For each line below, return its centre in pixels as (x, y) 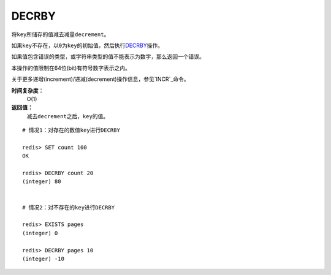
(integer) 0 (40, 233)
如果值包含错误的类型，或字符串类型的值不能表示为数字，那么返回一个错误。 (108, 57)
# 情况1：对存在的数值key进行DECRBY (71, 130)
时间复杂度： (28, 90)
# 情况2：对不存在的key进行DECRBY (69, 207)
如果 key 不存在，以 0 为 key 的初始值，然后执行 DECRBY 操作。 (87, 45)
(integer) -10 (43, 258)
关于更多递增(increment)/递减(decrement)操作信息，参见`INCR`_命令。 (100, 79)
